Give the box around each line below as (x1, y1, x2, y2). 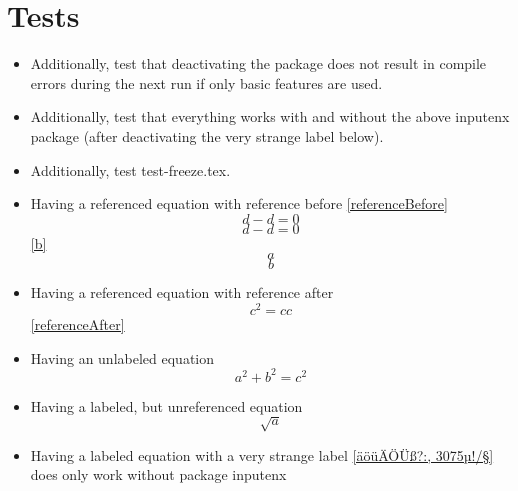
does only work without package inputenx (30, 464, 287, 485)
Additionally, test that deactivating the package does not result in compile (30, 53, 487, 74)
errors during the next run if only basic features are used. (30, 72, 383, 93)
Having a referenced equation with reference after (30, 282, 334, 303)
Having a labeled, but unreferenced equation (30, 395, 303, 416)
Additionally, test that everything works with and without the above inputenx (30, 106, 510, 127)
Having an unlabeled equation (30, 347, 215, 368)
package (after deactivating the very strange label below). (30, 125, 384, 146)
